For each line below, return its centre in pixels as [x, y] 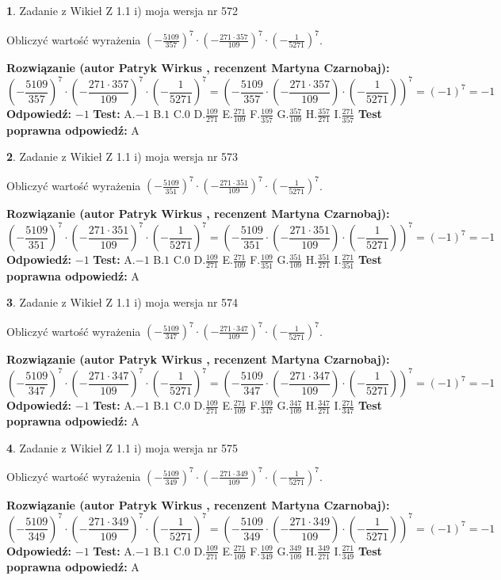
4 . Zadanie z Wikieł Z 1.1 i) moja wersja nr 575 [122, 447]
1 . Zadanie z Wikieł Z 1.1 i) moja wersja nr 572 [122, 10]
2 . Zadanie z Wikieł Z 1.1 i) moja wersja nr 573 [122, 156]
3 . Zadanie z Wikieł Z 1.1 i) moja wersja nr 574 [122, 302]
